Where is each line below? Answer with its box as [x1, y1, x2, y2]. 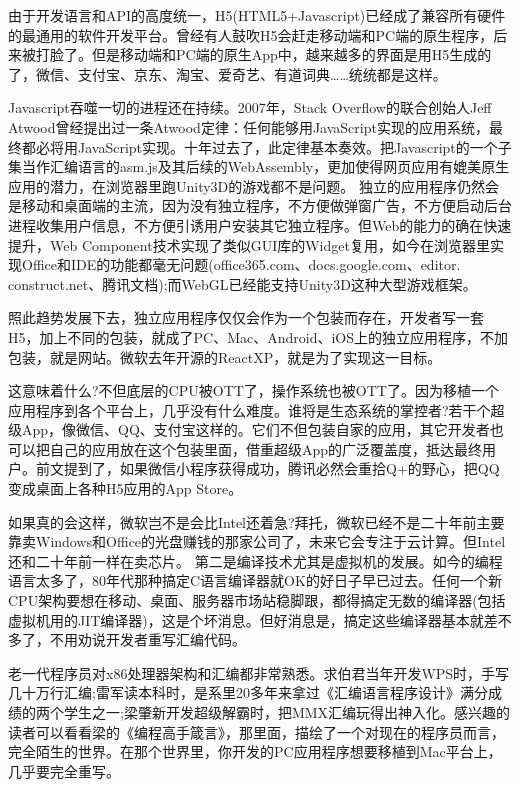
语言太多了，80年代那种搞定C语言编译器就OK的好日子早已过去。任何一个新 [8, 570, 502, 591]
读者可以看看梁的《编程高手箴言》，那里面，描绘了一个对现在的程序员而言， [8, 721, 505, 742]
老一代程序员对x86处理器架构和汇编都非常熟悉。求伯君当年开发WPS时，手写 [8, 662, 510, 683]
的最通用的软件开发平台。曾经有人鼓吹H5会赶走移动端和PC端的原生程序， [8, 24, 494, 45]
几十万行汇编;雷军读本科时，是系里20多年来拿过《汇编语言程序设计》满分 [8, 682, 488, 703]
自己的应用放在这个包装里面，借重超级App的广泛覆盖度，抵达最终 [49, 438, 483, 459]
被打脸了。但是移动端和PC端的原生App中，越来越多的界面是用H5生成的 [21, 44, 492, 65]
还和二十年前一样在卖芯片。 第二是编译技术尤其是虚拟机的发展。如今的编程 [8, 550, 503, 571]
